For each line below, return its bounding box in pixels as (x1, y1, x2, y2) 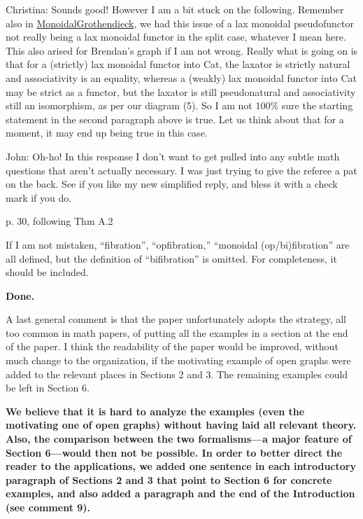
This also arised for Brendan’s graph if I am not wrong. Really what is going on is (6, 43, 358, 57)
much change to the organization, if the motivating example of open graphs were (6, 353, 351, 368)
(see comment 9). (6, 500, 91, 514)
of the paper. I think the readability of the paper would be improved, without (6, 339, 339, 354)
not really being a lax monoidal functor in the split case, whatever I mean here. (6, 29, 346, 44)
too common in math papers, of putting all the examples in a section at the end (6, 325, 348, 340)
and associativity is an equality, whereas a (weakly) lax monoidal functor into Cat (6, 70, 357, 85)
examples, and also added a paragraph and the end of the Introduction (6, 486, 355, 501)
